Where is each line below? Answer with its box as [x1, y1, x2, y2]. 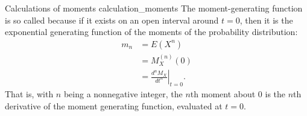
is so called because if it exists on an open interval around [5, 13, 219, 26]
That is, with [5, 87, 54, 100]
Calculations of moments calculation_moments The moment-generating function [5, 2, 303, 14]
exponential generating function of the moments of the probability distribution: [5, 25, 298, 38]
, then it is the [239, 13, 293, 26]
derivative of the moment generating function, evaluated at [5, 99, 223, 112]
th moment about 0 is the [190, 87, 286, 100]
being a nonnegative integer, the [63, 87, 183, 100]
